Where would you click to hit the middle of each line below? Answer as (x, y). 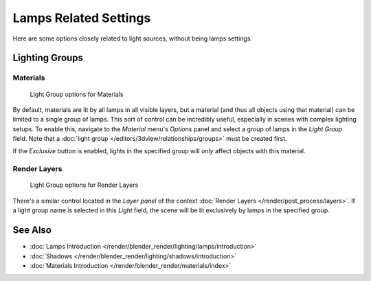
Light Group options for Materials (77, 94)
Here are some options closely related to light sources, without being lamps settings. (133, 38)
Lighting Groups (48, 58)
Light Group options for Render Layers (84, 185)
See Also (32, 230)
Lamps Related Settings (82, 18)
